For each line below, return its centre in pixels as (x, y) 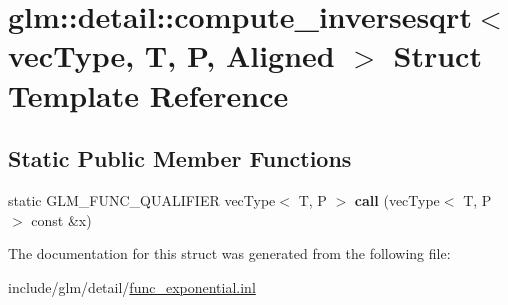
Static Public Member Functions (180, 158)
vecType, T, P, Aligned (171, 55)
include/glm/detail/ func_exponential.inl (132, 286)
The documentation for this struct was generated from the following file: (229, 253)
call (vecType (397, 199)
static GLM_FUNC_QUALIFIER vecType (142, 199)
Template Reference (148, 94)
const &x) (61, 219)
